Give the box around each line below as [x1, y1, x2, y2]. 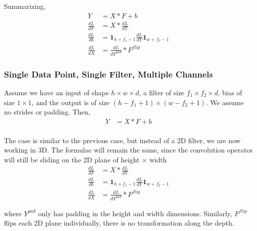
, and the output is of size [32, 97, 110, 107]
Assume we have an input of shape [4, 87, 109, 98]
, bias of [218, 87, 242, 98]
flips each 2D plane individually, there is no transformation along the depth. [4, 218, 234, 228]
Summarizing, [4, 1, 46, 11]
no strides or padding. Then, [4, 107, 90, 117]
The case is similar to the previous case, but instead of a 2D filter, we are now [4, 135, 241, 145]
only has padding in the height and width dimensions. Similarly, [38, 208, 232, 218]
